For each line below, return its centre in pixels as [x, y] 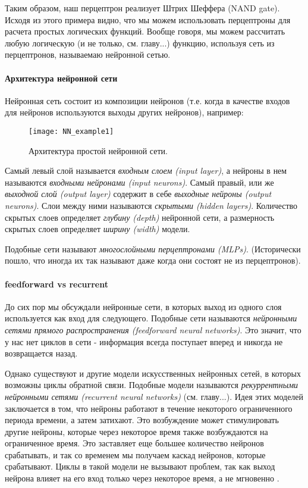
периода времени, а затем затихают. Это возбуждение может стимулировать [142, 420]
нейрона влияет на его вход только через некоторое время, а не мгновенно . [142, 478]
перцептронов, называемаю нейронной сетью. [88, 54]
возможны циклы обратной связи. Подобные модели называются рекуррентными [152, 385]
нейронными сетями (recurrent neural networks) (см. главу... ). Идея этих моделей [154, 396]
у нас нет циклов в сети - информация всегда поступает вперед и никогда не [144, 341]
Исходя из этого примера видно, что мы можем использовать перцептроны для [148, 19]
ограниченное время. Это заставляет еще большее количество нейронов [134, 443]
